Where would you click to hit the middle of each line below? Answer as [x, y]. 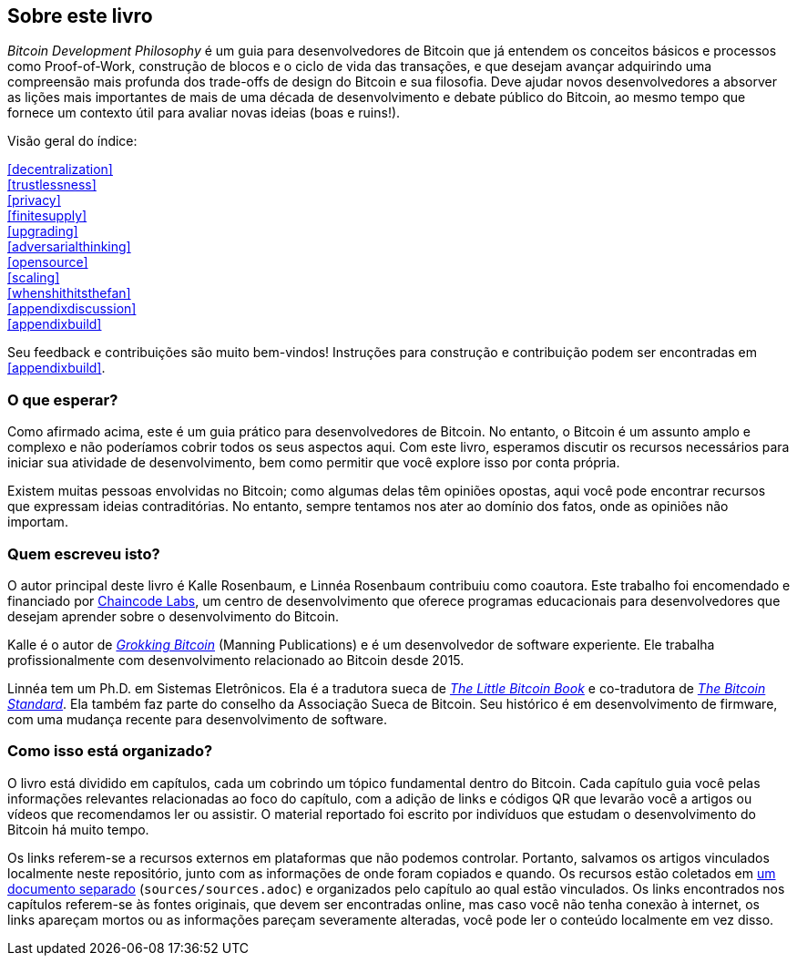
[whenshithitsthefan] [69, 293]
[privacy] [34, 200]
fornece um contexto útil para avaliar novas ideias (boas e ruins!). [204, 113]
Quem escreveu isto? [84, 553]
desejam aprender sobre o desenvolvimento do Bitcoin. [173, 616]
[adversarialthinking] [69, 247]
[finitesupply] [47, 216]
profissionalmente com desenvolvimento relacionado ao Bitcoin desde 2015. [236, 660]
